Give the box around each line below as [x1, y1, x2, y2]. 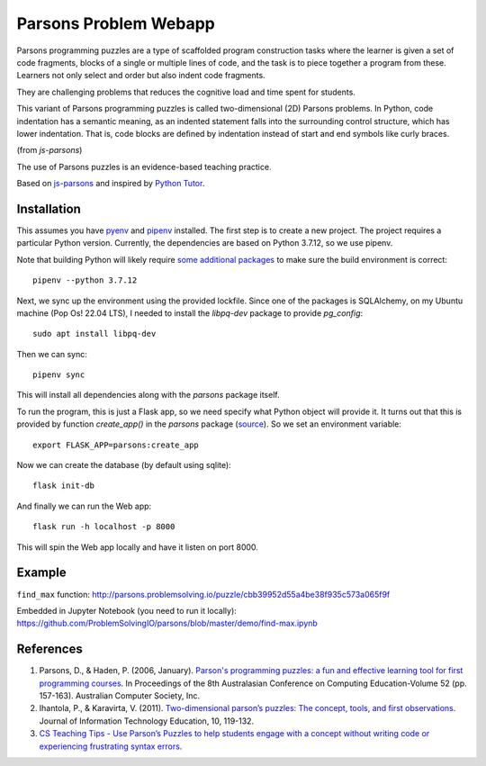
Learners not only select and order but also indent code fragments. [16, 70, 265, 81]
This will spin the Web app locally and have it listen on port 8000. [16, 541, 258, 553]
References [16, 642, 83, 657]
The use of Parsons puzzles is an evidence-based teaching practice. [16, 161, 272, 172]
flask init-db [32, 481, 94, 491]
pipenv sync [32, 370, 85, 380]
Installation [16, 201, 81, 216]
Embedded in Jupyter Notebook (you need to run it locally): [16, 605, 238, 616]
